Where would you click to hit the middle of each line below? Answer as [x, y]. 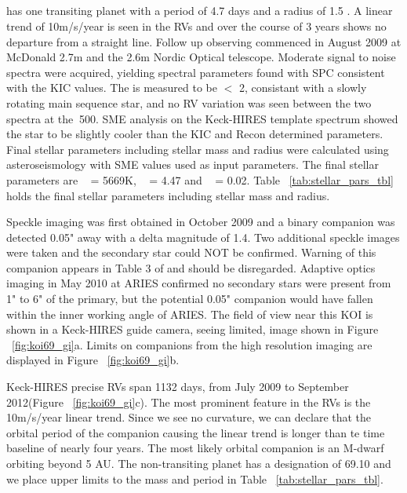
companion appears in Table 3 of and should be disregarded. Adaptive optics [191, 267]
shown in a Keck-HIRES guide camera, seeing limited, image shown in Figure [193, 329]
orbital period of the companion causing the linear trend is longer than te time [196, 432]
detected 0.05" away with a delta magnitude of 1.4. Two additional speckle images [203, 237]
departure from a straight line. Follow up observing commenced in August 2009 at [204, 41]
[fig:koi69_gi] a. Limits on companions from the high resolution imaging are [192, 344]
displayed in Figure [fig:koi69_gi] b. [93, 360]
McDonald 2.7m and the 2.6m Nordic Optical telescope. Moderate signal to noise [201, 57]
